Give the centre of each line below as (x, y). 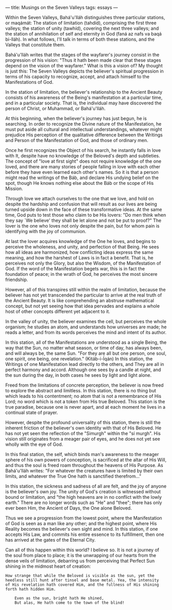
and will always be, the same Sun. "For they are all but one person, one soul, (86, 353)
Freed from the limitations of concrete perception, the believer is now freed (84, 385)
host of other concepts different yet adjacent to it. (58, 311)
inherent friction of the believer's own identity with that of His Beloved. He (83, 428)
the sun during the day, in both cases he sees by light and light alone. (79, 375)
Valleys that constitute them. (35, 45)
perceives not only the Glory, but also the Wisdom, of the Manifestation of (83, 263)
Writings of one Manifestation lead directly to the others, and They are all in (85, 364)
